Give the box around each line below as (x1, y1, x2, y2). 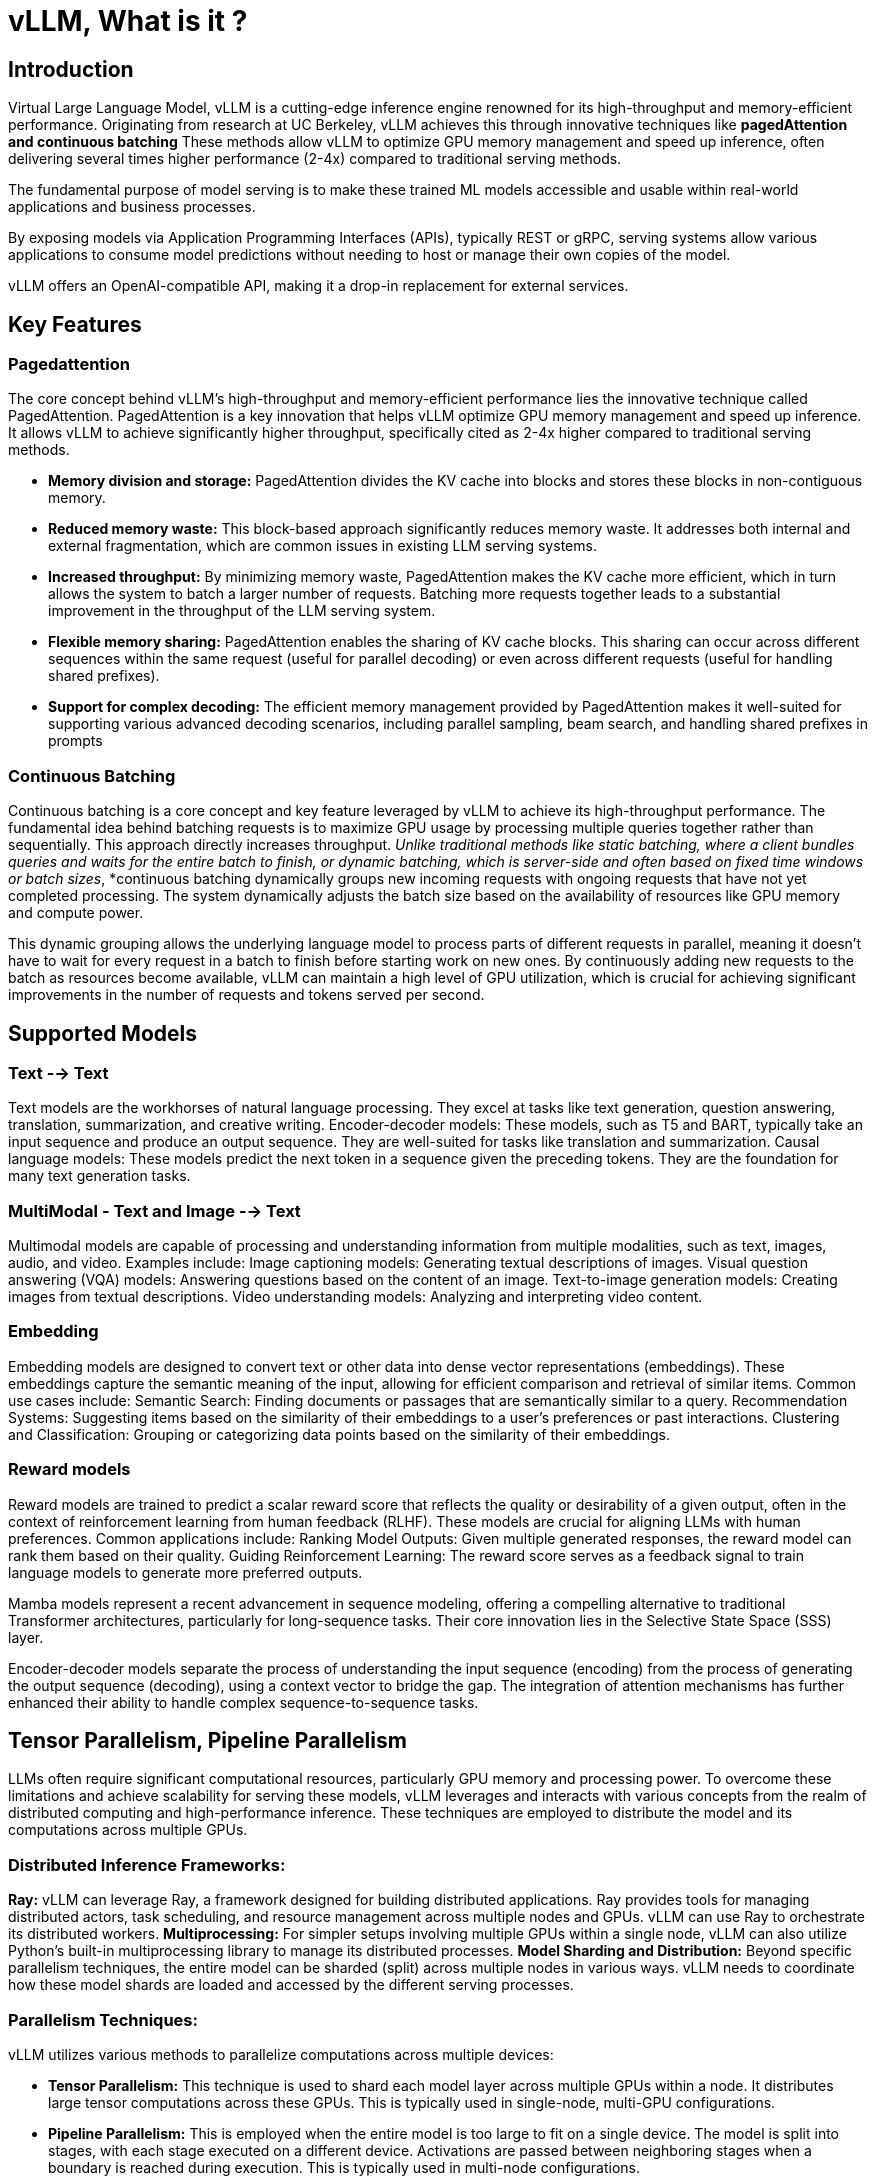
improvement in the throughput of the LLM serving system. (48, 602, 436, 620)
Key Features (8, 311, 142, 337)
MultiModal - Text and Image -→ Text (8, 1200, 301, 1221)
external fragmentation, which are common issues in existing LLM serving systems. (48, 537, 597, 555)
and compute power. (8, 904, 144, 922)
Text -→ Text (8, 1062, 109, 1083)
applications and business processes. (8, 198, 256, 216)
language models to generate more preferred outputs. (8, 1563, 363, 1581)
